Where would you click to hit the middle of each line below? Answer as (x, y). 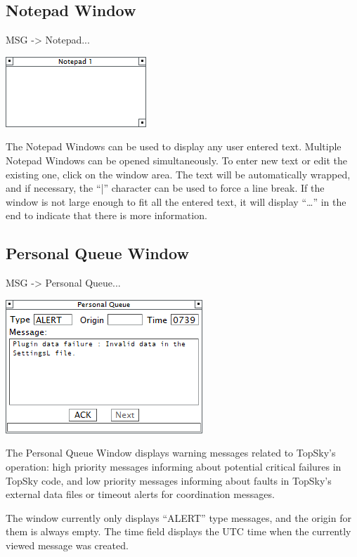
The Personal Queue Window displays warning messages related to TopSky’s (171, 453)
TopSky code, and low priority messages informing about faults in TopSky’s (169, 480)
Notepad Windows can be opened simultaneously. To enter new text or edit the (177, 160)
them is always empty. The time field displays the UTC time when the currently (178, 531)
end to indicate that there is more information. (106, 215)
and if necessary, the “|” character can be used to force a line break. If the (165, 188)
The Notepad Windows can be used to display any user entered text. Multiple (174, 146)
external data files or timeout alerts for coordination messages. (140, 494)
